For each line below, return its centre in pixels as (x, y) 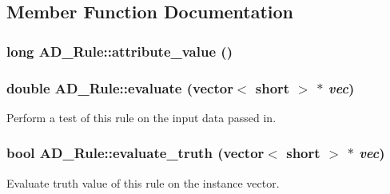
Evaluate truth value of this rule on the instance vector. (143, 182)
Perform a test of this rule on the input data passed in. (141, 117)
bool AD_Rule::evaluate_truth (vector (135, 153)
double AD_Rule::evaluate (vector (120, 87)
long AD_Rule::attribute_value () (119, 51)
